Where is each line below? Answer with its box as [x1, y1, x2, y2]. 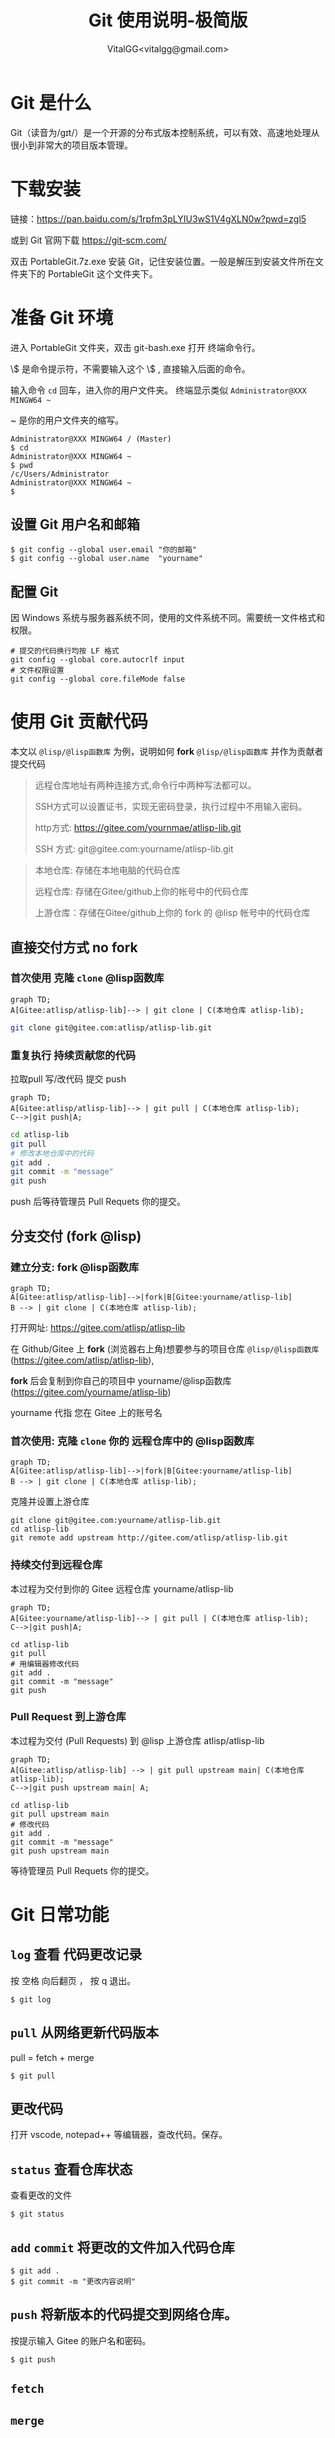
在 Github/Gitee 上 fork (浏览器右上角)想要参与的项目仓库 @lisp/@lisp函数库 [10, 1342, 320, 1355]
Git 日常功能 [10, 1904, 110, 1926]
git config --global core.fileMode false [10, 674, 186, 685]
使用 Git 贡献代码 [10, 711, 149, 733]
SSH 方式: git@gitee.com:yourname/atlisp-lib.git [34, 843, 234, 855]
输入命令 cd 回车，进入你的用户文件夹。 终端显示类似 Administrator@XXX [10, 384, 307, 396]
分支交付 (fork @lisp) [10, 1227, 142, 1245]
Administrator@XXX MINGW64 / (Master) [10, 434, 172, 444]
